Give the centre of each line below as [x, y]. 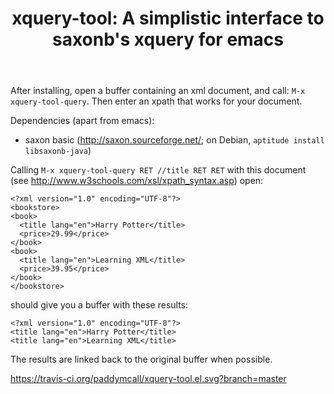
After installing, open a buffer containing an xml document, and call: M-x [158, 91]
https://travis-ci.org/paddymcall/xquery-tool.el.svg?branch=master [148, 379]
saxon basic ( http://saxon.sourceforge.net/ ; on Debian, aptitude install [174, 140]
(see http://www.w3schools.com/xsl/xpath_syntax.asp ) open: [137, 181]
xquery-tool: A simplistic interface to [168, 18]
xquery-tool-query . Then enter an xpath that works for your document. [156, 101]
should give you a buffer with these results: [99, 305]
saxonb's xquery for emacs [168, 39]
